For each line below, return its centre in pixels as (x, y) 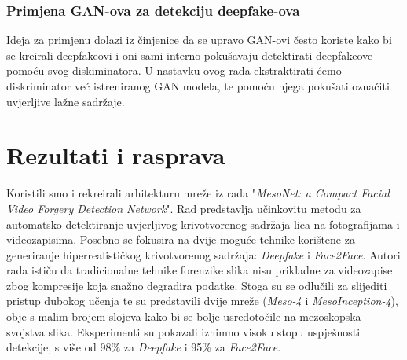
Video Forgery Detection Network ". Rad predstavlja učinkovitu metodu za (184, 208)
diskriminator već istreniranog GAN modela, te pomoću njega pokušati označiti (198, 86)
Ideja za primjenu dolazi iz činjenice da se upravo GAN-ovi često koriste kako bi (199, 40)
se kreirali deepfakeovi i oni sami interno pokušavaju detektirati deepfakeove (190, 55)
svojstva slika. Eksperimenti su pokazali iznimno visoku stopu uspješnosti (183, 331)
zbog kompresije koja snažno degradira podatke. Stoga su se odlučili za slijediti (197, 285)
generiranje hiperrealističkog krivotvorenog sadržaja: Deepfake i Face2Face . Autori (203, 254)
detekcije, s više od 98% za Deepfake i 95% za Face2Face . (144, 347)
